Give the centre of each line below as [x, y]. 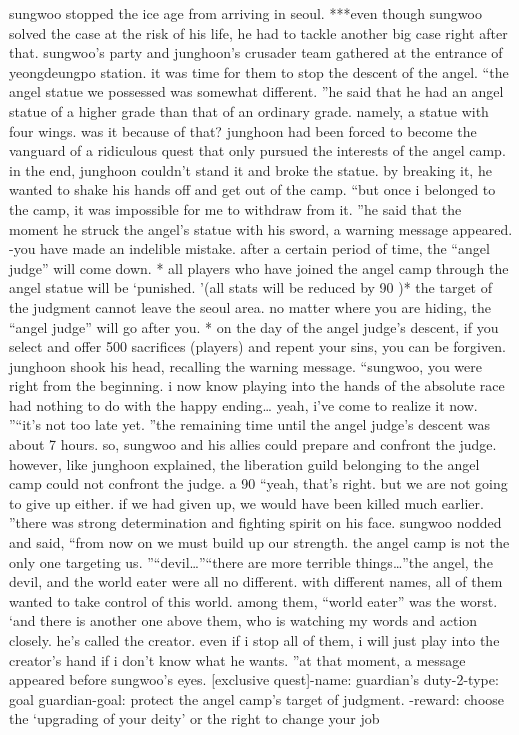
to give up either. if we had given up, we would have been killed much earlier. [246, 502]
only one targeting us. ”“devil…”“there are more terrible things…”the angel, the [251, 561]
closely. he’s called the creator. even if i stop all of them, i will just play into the [254, 640]
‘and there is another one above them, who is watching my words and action [243, 620]
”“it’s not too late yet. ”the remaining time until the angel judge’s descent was [249, 424]
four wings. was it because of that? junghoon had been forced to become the [243, 130]
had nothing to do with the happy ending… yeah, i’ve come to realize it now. [243, 404]
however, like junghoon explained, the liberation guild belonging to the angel [244, 463]
